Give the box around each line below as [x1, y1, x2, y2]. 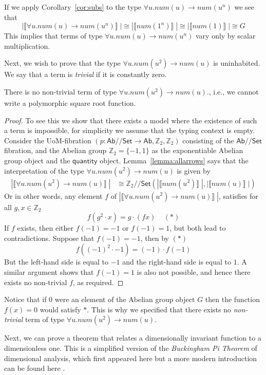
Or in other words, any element [4, 190, 103, 201]
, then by [140, 232, 169, 243]
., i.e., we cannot [206, 86, 259, 97]
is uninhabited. [213, 58, 260, 68]
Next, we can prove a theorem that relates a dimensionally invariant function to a [4, 332, 261, 343]
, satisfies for [218, 190, 258, 201]
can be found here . [4, 363, 65, 373]
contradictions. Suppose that [4, 232, 94, 243]
